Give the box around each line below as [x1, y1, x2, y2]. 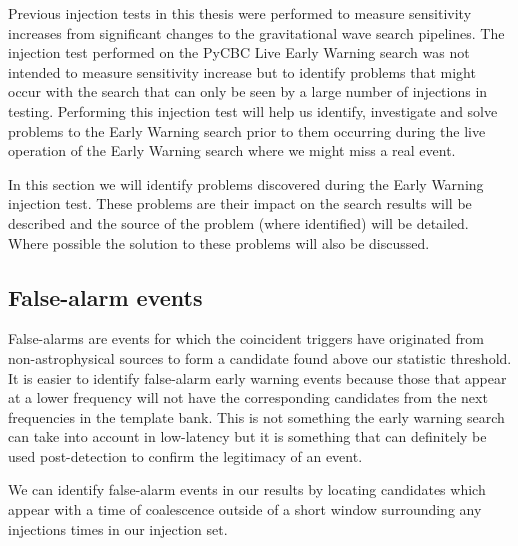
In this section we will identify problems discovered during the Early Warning [8, 173, 484, 194]
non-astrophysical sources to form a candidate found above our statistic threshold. [8, 347, 512, 368]
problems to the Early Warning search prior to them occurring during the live [8, 120, 486, 141]
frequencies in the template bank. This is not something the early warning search [8, 406, 505, 427]
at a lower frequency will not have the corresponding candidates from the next [8, 387, 488, 408]
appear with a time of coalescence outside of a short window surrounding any [8, 499, 482, 520]
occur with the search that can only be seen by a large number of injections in [8, 81, 488, 102]
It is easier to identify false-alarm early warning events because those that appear [8, 367, 507, 388]
